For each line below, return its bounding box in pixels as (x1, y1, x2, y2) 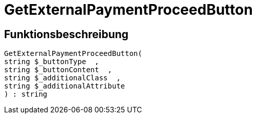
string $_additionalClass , (4, 74, 121, 82)
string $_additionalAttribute (4, 82, 125, 91)
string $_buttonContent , (4, 66, 112, 74)
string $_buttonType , (4, 57, 99, 66)
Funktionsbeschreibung (4, 27, 129, 41)
